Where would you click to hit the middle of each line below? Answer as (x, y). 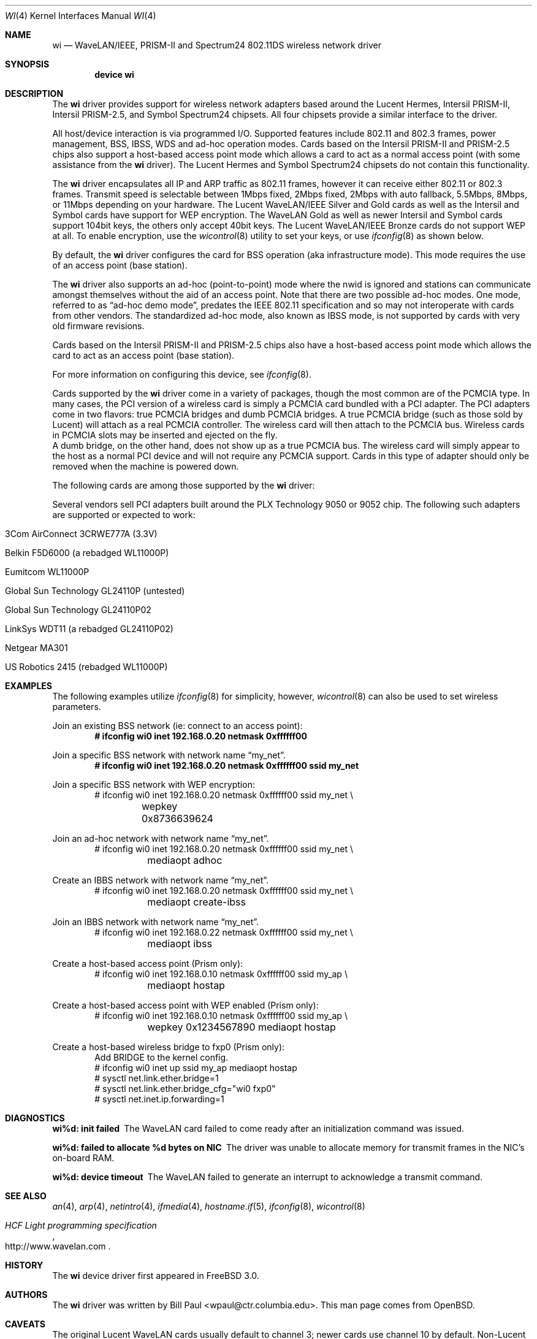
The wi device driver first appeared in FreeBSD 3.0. (156, 1276)
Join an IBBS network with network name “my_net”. (156, 922)
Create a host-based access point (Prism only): (148, 963)
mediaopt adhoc (185, 860)
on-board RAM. (83, 1158)
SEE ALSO (26, 1196)
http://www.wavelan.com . (58, 1246)
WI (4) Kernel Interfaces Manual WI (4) (81, 16)
